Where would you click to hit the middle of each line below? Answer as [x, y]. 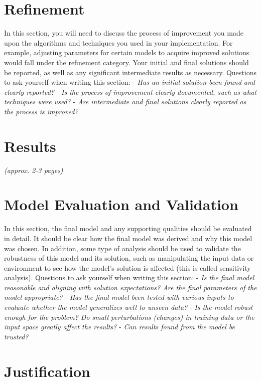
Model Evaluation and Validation [121, 204]
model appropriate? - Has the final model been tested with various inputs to [119, 297]
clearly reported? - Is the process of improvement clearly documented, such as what [130, 91]
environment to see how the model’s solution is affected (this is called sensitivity [127, 267]
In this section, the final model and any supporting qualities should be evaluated [128, 228]
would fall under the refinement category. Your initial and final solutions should [126, 62]
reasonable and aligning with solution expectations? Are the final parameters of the [130, 287]
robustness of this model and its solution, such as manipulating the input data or [129, 258]
